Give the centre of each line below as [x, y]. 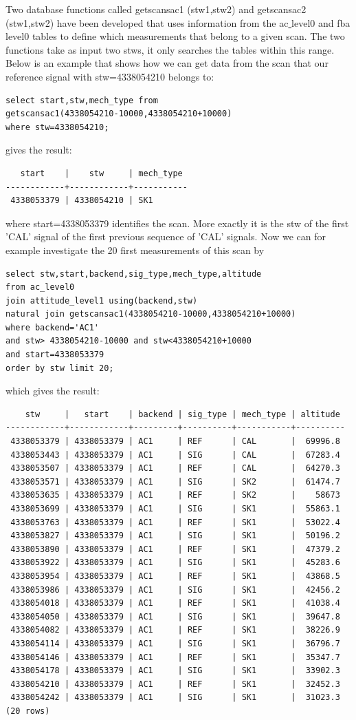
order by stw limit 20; [60, 368]
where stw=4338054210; [57, 127]
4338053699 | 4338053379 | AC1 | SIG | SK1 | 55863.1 [175, 509]
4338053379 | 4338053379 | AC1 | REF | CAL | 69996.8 [175, 442]
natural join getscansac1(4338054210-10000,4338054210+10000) [151, 314]
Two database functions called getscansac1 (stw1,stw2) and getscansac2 [156, 9]
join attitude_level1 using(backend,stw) [102, 300]
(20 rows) [28, 711]
